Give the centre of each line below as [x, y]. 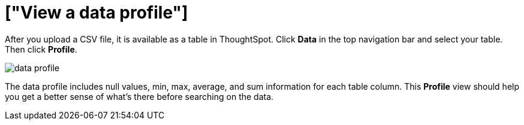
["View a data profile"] [97, 13]
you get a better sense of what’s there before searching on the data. [139, 96]
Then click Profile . [41, 49]
